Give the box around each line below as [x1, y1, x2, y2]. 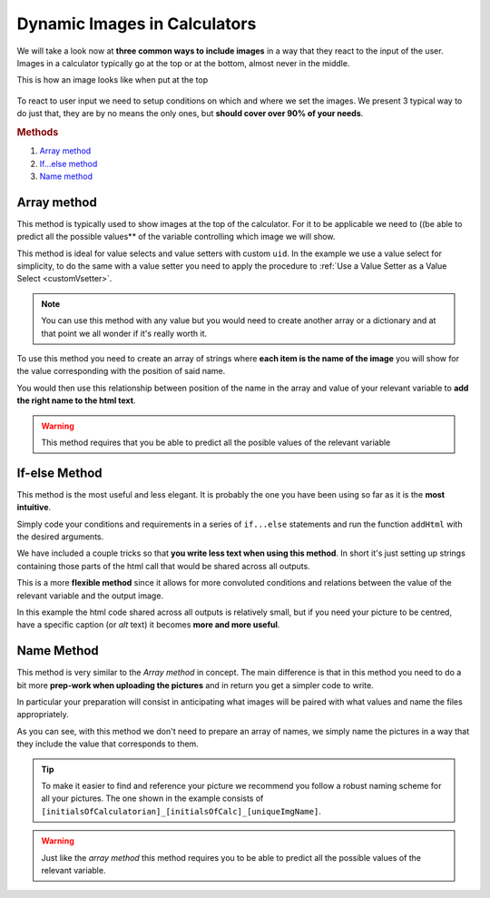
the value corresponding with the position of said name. [16, 366, 226, 377]
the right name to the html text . [16, 395, 136, 406]
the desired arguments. [16, 531, 104, 542]
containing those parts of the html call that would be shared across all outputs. [16, 560, 310, 571]
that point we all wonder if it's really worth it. [41, 328, 208, 339]
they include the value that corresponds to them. [16, 738, 199, 749]
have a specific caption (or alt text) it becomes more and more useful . [16, 619, 280, 630]
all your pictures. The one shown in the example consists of [41, 793, 264, 804]
